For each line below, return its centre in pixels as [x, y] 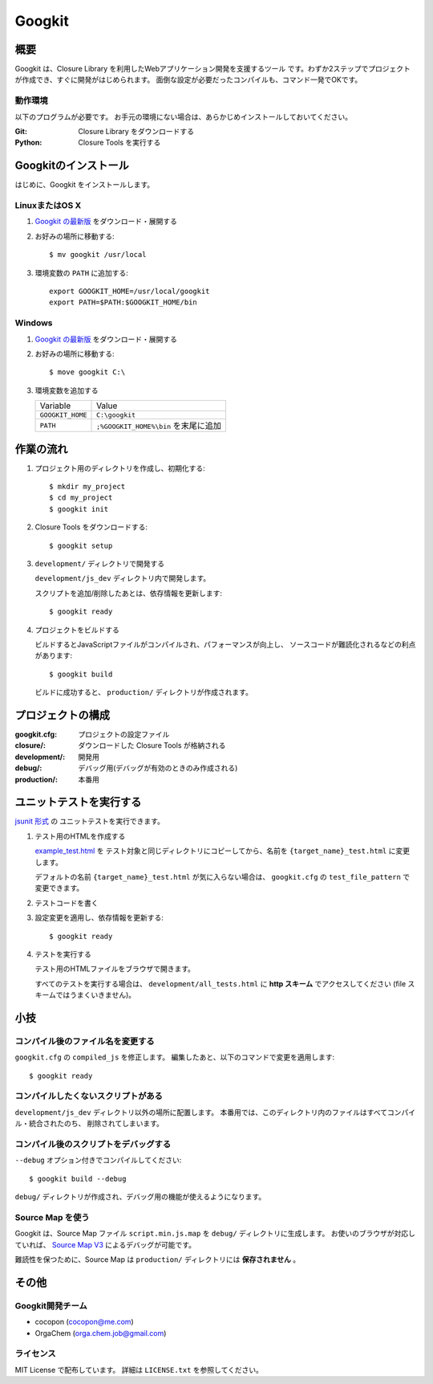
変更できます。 [59, 888]
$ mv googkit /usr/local [98, 255]
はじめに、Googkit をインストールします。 [85, 185]
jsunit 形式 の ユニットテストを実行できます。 [89, 821]
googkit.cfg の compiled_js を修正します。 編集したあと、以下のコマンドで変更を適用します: [175, 1057]
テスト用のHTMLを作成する [80, 836]
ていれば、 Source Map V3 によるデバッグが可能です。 [105, 1244]
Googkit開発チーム [51, 1305]
